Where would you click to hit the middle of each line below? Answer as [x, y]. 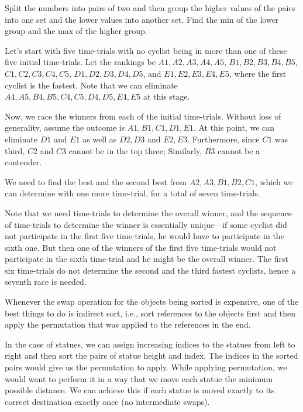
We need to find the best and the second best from [96, 181]
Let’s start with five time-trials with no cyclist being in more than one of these [146, 50]
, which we [274, 181]
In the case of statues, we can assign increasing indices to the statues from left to [150, 344]
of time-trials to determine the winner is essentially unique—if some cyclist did [146, 224]
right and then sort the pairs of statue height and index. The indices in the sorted [151, 355]
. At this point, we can [234, 127]
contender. [23, 162]
